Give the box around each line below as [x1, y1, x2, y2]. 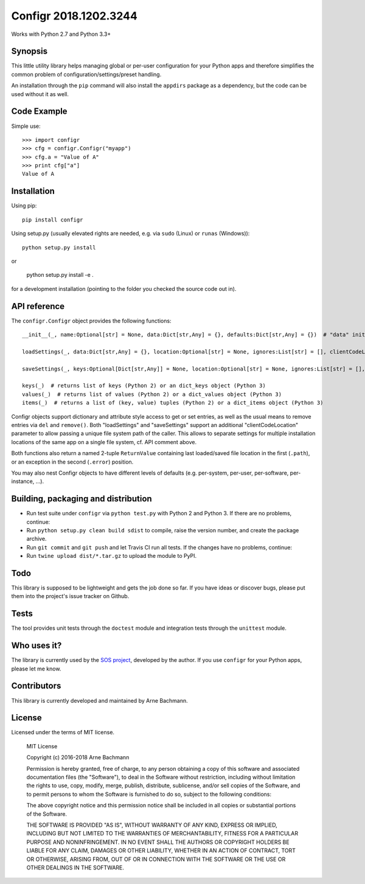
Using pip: [11, 202, 37, 209]
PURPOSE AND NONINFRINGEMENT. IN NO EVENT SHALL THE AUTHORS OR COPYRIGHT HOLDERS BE [26, 838, 290, 846]
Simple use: [11, 122, 41, 130]
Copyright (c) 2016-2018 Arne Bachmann [26, 754, 130, 761]
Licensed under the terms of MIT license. [11, 729, 115, 736]
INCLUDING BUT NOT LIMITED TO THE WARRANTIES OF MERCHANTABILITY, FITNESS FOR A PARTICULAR [26, 830, 298, 837]
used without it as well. [11, 90, 69, 97]
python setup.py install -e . [26, 271, 94, 279]
